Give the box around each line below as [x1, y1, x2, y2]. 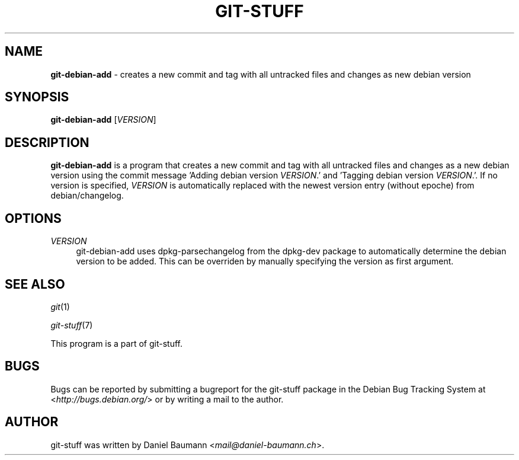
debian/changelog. [50, 190, 124, 201]
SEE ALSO [5, 276, 65, 292]
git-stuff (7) [50, 320, 93, 330]
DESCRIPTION [5, 135, 89, 150]
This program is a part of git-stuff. [50, 338, 182, 349]
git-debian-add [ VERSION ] [50, 114, 156, 125]
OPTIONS [5, 210, 62, 226]
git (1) [50, 301, 70, 312]
